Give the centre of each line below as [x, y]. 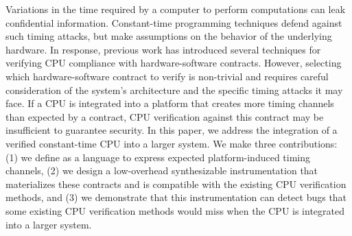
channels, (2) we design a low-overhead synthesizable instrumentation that [162, 170]
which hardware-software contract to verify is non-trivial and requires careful [167, 76]
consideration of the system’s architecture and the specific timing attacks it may [174, 90]
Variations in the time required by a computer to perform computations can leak [176, 9]
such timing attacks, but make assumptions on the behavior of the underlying [169, 36]
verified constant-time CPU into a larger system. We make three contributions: [172, 143]
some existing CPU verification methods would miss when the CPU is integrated [175, 210]
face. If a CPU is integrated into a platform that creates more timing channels [170, 103]
